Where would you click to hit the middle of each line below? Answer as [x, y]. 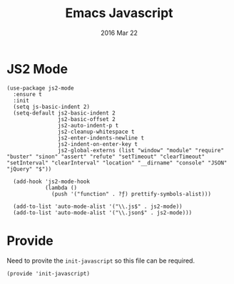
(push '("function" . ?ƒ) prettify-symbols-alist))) [132, 194]
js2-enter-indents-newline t [101, 138]
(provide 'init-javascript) [49, 273]
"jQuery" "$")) [29, 169]
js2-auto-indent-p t [88, 125]
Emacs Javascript [119, 13]
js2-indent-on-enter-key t [98, 144]
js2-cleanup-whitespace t [96, 132]
